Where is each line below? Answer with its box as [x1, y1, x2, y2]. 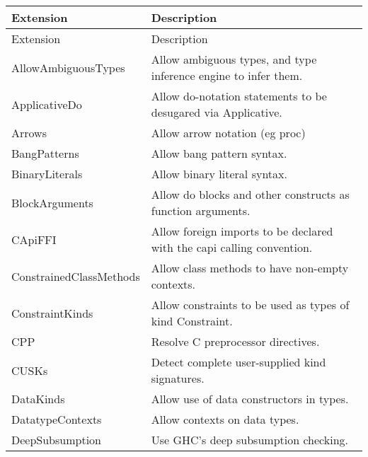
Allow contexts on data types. [151, 411, 299, 427]
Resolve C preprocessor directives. [151, 333, 320, 349]
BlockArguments [11, 194, 93, 211]
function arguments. [151, 202, 251, 219]
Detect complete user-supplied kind [151, 354, 326, 370]
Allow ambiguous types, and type [151, 51, 317, 67]
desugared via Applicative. [151, 104, 282, 120]
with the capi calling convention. [151, 239, 313, 255]
